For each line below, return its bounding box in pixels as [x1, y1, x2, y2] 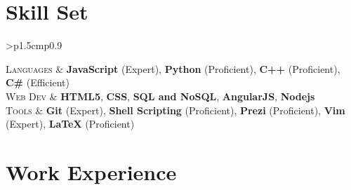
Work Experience [6, 157, 177, 186]
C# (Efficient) [6, 75, 69, 90]
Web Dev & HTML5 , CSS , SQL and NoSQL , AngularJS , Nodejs [6, 88, 315, 103]
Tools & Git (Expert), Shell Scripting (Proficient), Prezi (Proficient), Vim [6, 102, 345, 117]
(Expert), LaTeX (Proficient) [6, 116, 135, 131]
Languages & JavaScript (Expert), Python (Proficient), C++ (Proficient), [6, 61, 340, 76]
